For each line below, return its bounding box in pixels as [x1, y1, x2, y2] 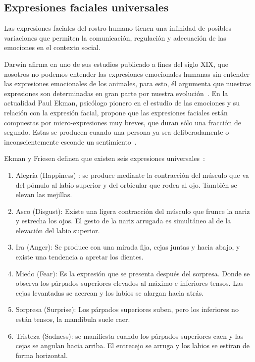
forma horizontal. [15, 350, 68, 360]
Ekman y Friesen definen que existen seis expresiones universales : [4, 153, 205, 163]
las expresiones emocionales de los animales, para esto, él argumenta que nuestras [4, 78, 251, 89]
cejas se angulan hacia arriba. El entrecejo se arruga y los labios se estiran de [15, 340, 250, 351]
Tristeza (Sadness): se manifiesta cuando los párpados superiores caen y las [15, 330, 244, 341]
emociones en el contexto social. [4, 42, 101, 52]
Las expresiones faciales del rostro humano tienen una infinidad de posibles [4, 23, 231, 33]
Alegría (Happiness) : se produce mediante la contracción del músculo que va [15, 169, 249, 180]
